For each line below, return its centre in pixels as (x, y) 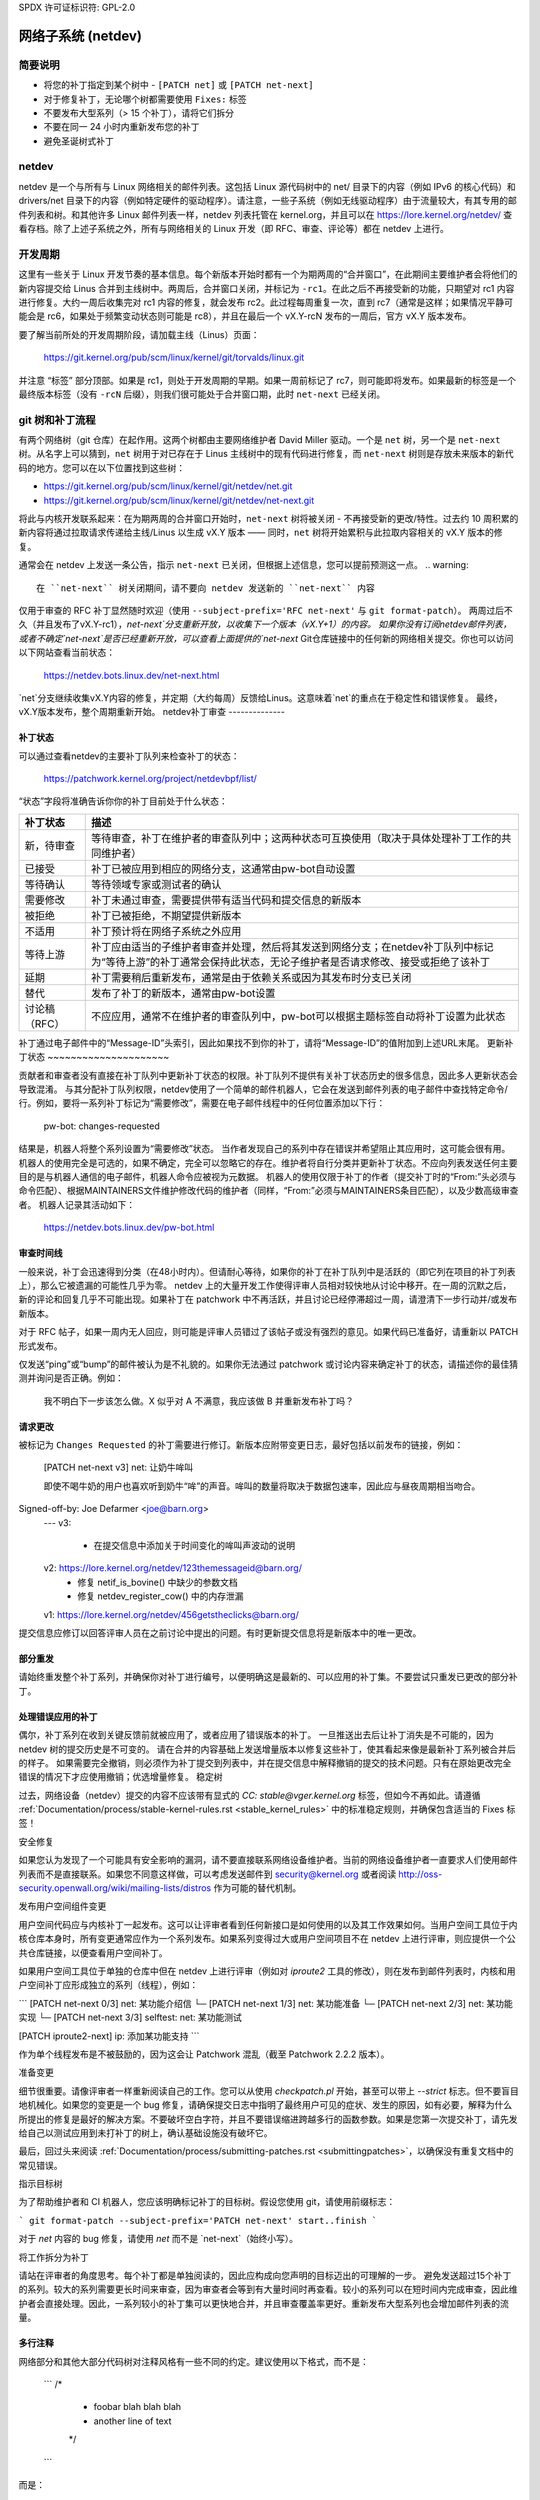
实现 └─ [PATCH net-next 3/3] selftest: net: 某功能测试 (130, 2017)
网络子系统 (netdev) (80, 35)
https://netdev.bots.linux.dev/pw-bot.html (129, 1227)
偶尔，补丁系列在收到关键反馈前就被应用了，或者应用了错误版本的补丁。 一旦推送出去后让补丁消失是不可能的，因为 (256, 1735)
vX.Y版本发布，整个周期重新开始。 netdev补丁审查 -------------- (151, 712)
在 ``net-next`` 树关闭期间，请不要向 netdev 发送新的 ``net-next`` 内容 (205, 588)
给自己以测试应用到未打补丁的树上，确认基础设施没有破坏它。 (145, 2132)
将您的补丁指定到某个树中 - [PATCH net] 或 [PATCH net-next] (178, 85)
